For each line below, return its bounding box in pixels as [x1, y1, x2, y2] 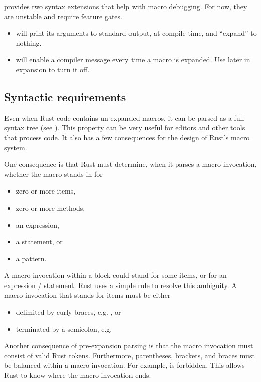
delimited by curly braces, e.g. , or [16, 307, 121, 317]
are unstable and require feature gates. [4, 11, 122, 21]
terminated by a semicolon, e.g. [16, 323, 112, 334]
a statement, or [16, 236, 63, 247]
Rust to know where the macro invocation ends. [4, 370, 151, 380]
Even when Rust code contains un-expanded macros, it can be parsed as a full [4, 112, 244, 123]
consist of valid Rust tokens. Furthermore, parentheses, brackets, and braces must [4, 350, 255, 360]
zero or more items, [16, 185, 76, 196]
